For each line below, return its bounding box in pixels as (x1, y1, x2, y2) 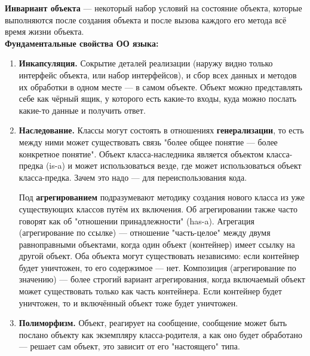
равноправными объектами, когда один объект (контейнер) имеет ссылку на (19, 238, 295, 250)
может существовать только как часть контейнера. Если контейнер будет (19, 285, 282, 297)
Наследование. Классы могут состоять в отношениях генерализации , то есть (19, 124, 304, 136)
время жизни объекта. (5, 25, 84, 38)
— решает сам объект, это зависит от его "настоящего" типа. (19, 340, 240, 352)
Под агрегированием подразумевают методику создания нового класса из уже (19, 191, 305, 203)
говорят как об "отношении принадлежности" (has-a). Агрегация (19, 214, 254, 227)
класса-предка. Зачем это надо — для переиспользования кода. (19, 171, 247, 183)
